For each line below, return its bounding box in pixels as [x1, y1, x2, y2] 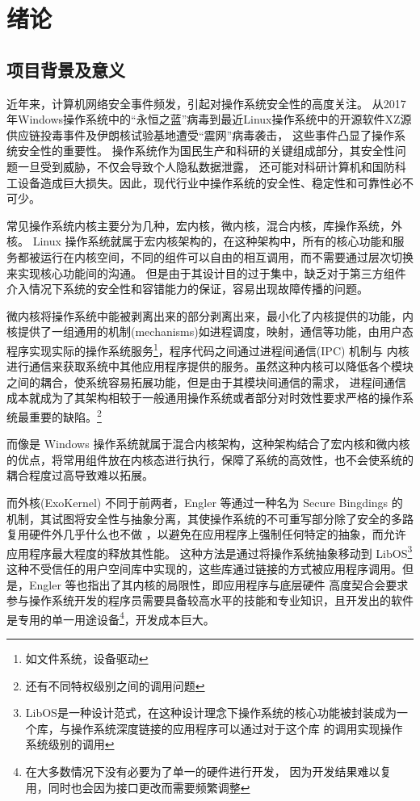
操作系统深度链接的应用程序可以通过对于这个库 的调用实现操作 [70, 719, 403, 736]
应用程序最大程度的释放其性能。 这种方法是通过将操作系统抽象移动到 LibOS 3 [6, 542, 413, 561]
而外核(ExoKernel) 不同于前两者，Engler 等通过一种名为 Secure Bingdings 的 [6, 493, 403, 510]
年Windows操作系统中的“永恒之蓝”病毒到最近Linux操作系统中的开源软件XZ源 [6, 111, 412, 128]
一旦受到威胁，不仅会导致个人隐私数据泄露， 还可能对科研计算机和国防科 [17, 157, 406, 174]
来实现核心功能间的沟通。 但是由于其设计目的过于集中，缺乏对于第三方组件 [6, 264, 406, 281]
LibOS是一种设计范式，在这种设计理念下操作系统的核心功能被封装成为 [25, 704, 397, 721]
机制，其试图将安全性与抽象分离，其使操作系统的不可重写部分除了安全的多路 [6, 510, 414, 526]
